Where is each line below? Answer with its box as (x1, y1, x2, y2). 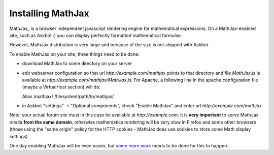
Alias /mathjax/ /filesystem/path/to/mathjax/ (22, 93, 114, 99)
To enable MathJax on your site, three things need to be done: (9, 51, 140, 57)
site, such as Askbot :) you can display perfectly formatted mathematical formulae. (9, 32, 182, 38)
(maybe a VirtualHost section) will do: (22, 84, 101, 90)
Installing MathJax (9, 8, 90, 19)
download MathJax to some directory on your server (22, 60, 132, 67)
